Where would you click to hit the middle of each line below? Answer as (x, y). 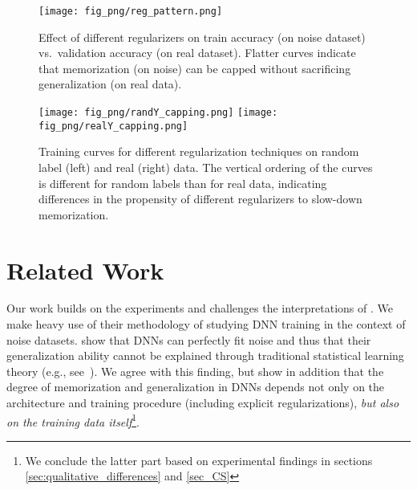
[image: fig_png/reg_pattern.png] (131, 11)
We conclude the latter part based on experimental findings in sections (199, 460)
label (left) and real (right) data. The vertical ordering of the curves (206, 167)
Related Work (85, 269)
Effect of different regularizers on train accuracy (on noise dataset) (202, 37)
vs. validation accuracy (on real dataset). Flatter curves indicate (197, 53)
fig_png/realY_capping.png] (113, 126)
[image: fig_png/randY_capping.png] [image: (158, 113)
